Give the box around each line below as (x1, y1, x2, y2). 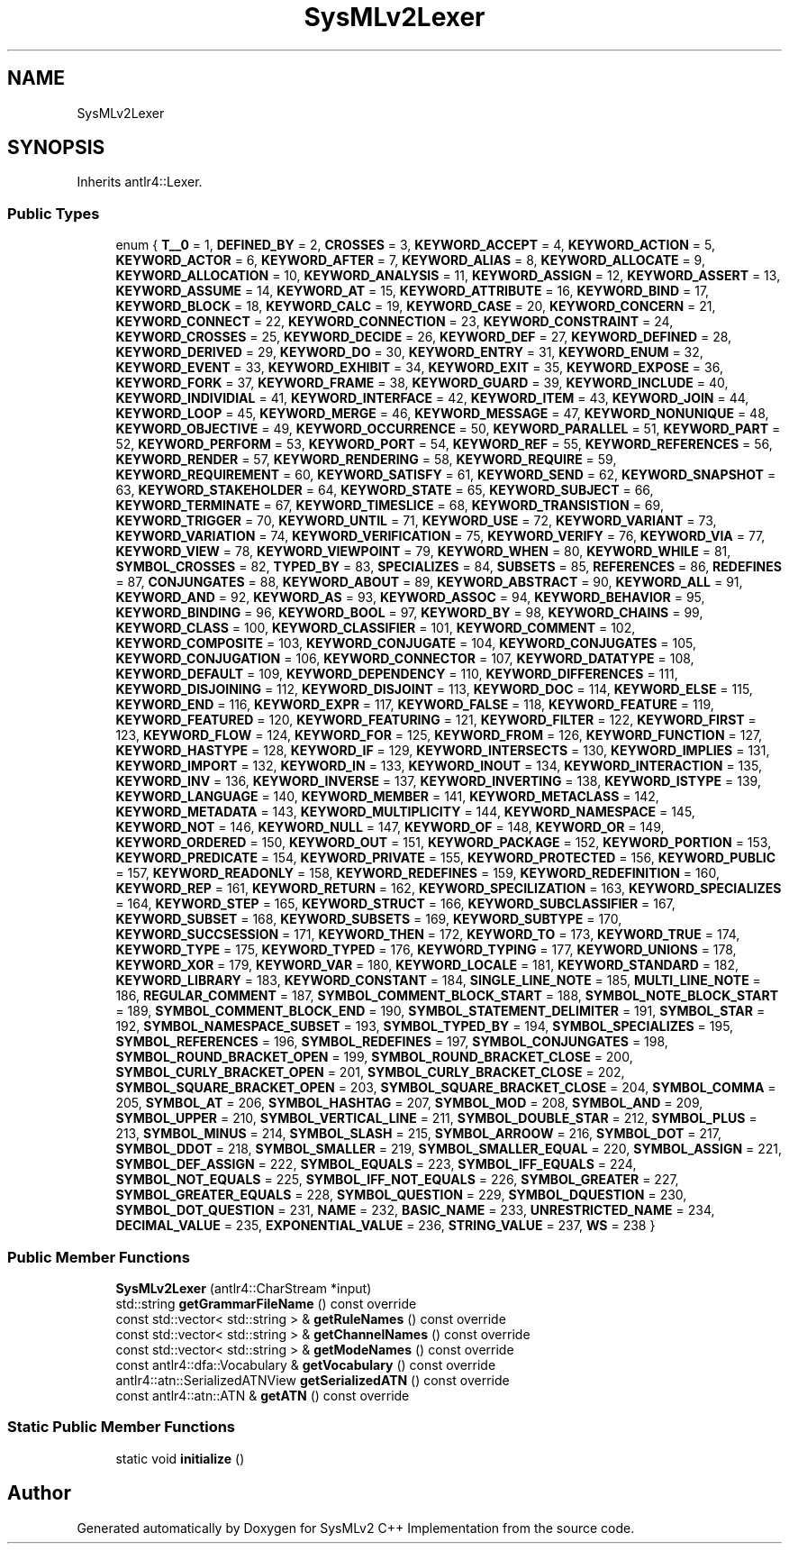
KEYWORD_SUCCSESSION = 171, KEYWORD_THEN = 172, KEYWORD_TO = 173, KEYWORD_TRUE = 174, (115, 926, 740, 943)
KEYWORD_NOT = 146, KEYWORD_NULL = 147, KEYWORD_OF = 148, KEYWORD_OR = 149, (115, 819, 665, 835)
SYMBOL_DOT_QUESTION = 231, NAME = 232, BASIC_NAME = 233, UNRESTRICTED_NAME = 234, (115, 1202, 715, 1218)
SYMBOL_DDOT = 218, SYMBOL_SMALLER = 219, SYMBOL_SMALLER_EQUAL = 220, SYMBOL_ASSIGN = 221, (115, 1141, 783, 1157)
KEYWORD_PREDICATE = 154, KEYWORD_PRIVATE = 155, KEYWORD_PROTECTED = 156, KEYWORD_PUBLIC (115, 850, 776, 866)
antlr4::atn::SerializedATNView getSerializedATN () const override (115, 1372, 510, 1388)
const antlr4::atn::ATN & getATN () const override (115, 1387, 410, 1403)
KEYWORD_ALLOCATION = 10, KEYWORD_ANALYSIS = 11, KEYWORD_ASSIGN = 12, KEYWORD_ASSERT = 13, (115, 268, 781, 284)
